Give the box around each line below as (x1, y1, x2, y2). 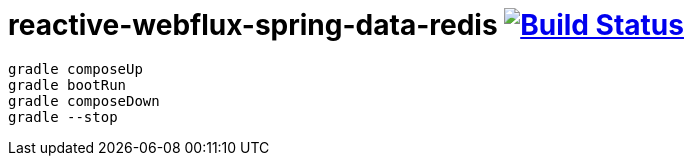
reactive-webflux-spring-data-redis (8, 8, 498, 42)
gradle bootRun (8, 76, 127, 93)
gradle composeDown (8, 92, 160, 109)
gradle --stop (8, 108, 118, 125)
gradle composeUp (8, 60, 143, 77)
